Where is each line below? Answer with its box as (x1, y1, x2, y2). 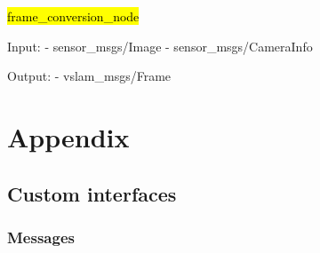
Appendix (7, 118, 130, 154)
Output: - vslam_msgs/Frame (7, 67, 172, 85)
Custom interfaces (7, 179, 177, 207)
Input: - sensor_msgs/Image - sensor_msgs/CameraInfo (7, 36, 313, 55)
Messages (7, 225, 75, 248)
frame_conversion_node (7, 7, 140, 25)
